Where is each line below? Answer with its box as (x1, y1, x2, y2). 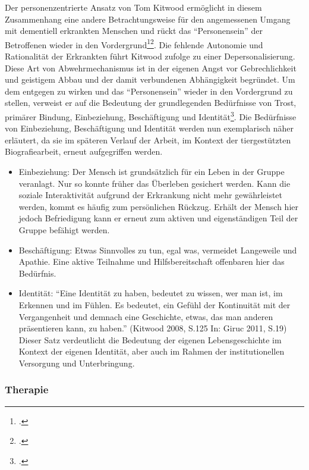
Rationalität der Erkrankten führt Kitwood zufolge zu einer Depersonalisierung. (5, 50, 295, 62)
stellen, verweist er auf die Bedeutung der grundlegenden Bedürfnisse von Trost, (5, 96, 297, 109)
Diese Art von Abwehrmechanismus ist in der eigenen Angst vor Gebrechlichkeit (5, 61, 297, 74)
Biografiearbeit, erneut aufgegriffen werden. (5, 145, 163, 158)
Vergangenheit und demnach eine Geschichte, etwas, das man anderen (18, 310, 273, 322)
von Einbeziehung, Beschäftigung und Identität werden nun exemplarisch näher (5, 122, 294, 134)
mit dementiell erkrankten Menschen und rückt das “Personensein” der (5, 24, 263, 37)
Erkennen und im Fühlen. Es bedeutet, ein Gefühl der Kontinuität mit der (18, 298, 291, 311)
